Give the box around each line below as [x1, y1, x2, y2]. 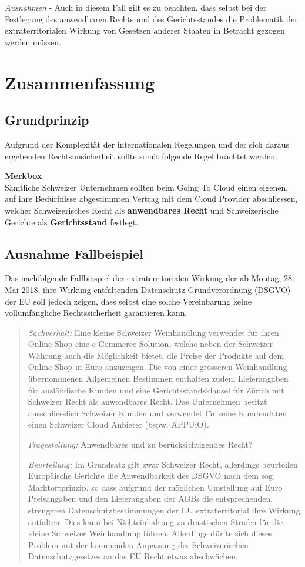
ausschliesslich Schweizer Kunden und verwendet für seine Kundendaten [28, 406, 287, 419]
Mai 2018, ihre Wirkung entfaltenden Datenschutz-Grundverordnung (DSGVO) [5, 283, 291, 295]
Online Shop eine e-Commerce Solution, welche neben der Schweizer [28, 338, 273, 350]
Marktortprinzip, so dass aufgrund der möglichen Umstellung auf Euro [28, 481, 283, 493]
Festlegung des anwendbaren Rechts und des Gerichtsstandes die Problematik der [5, 12, 298, 25]
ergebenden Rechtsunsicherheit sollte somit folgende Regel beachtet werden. [5, 149, 277, 162]
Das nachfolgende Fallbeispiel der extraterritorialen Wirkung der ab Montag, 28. [5, 272, 294, 284]
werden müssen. [5, 35, 61, 48]
